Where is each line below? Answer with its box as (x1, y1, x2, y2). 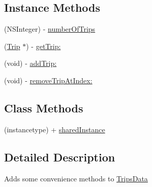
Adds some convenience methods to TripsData (4, 173, 148, 183)
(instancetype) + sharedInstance (4, 124, 105, 134)
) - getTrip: (26, 40, 61, 51)
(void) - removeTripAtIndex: (4, 75, 93, 85)
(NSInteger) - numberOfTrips (4, 24, 96, 34)
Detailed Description (4, 149, 115, 165)
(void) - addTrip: (4, 58, 57, 68)
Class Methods (4, 100, 83, 115)
